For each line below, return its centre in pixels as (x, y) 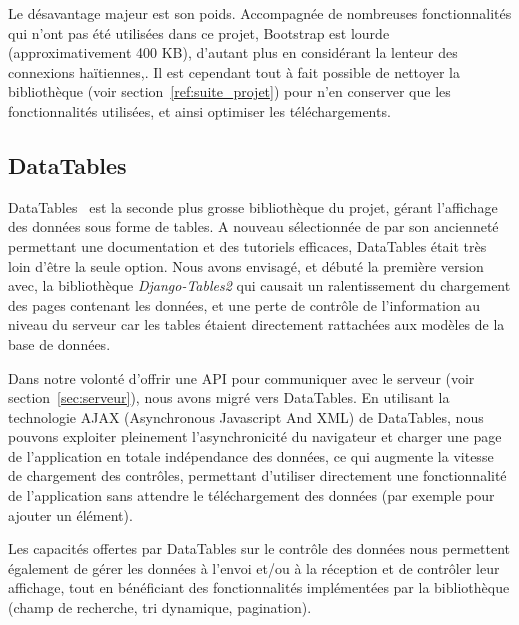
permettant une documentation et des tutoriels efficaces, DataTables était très (247, 245)
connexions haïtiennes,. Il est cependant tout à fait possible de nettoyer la (234, 71)
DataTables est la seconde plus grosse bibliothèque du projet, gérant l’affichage (253, 206)
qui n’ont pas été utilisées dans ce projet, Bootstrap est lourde (199, 32)
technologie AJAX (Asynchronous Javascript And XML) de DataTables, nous (246, 416)
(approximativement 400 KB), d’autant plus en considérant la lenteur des (233, 52)
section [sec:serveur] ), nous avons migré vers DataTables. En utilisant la (229, 397)
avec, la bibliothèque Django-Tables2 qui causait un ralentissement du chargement (259, 285)
